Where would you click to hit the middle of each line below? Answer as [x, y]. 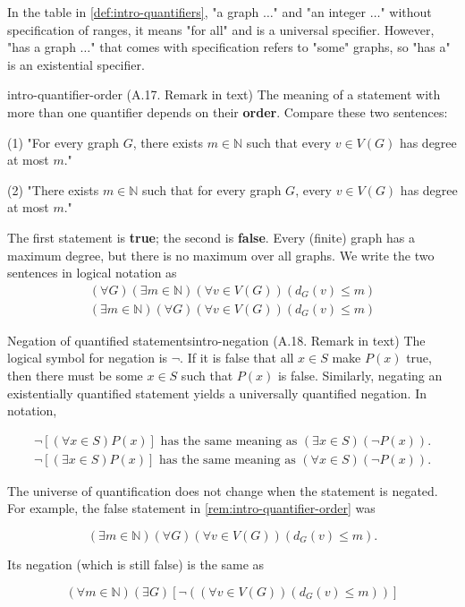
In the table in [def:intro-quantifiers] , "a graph [133, 12]
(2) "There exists [53, 189]
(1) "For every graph [63, 142]
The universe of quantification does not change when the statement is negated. [223, 490]
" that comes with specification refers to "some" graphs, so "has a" [271, 47]
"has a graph [42, 47]
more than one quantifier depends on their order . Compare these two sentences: [228, 111]
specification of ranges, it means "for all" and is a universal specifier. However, [221, 29]
